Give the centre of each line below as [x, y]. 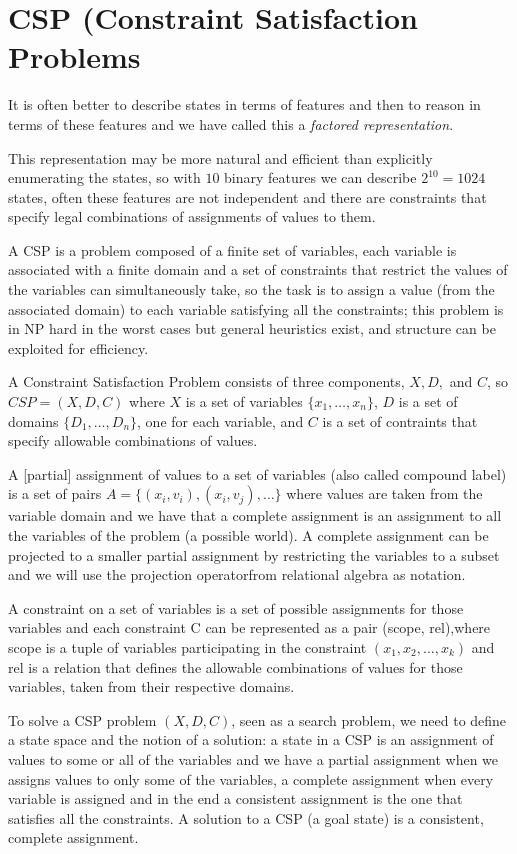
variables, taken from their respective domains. [151, 686]
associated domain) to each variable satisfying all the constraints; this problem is [256, 308]
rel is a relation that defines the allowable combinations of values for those [235, 666]
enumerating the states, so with [104, 177]
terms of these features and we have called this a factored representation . [231, 123]
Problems [74, 56]
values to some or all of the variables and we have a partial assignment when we [253, 758]
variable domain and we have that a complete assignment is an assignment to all [255, 515]
